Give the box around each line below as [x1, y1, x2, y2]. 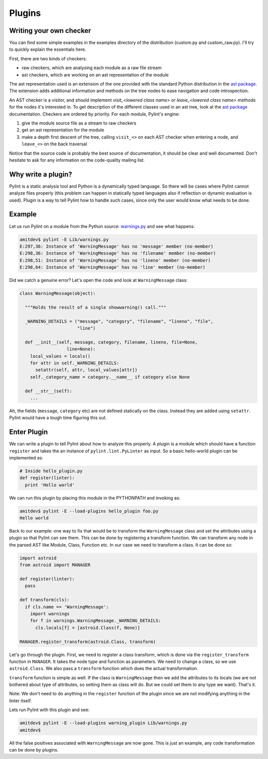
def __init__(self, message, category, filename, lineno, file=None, [25, 339, 198, 345]
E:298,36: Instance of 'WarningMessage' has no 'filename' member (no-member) [19, 250, 216, 256]
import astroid [19, 555, 57, 561]
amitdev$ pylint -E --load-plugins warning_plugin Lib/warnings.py [19, 720, 188, 726]
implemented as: [9, 454, 43, 460]
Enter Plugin [9, 428, 48, 436]
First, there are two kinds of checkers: [9, 55, 87, 62]
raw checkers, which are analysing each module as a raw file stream [21, 65, 162, 71]
